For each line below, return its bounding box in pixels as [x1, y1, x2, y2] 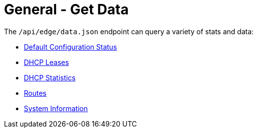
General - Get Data [4, 1, 129, 18]
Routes [24, 88, 47, 97]
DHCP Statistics [24, 73, 76, 82]
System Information [24, 104, 88, 113]
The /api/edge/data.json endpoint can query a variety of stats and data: [4, 27, 254, 36]
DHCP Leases [24, 58, 69, 66]
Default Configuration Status [24, 42, 117, 51]
